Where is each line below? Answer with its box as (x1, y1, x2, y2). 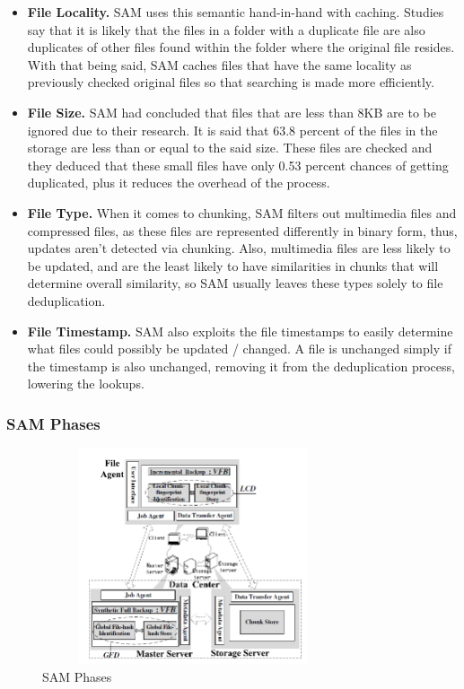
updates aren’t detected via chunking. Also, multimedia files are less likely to (27, 239, 451, 257)
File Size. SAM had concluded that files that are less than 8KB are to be (27, 102, 436, 121)
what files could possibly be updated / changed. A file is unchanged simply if (27, 339, 451, 358)
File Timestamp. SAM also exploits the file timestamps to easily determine (27, 321, 453, 340)
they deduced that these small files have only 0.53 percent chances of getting (27, 155, 449, 174)
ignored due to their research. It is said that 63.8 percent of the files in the (27, 120, 438, 139)
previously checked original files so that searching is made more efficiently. (27, 73, 434, 92)
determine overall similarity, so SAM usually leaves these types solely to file (27, 274, 443, 292)
